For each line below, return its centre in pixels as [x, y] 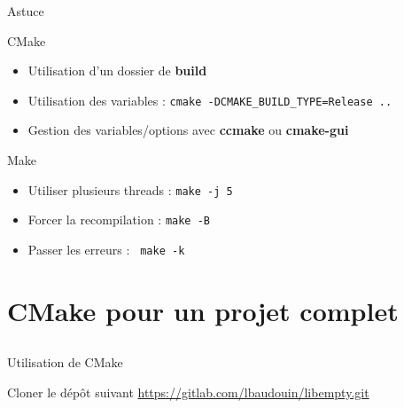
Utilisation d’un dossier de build [117, 71]
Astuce [26, 11]
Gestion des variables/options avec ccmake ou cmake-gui [188, 130]
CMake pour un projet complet [203, 310]
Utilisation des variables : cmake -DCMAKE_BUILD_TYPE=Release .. [210, 100]
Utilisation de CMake [65, 362]
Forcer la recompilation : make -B [119, 220]
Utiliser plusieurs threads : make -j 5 [130, 189]
